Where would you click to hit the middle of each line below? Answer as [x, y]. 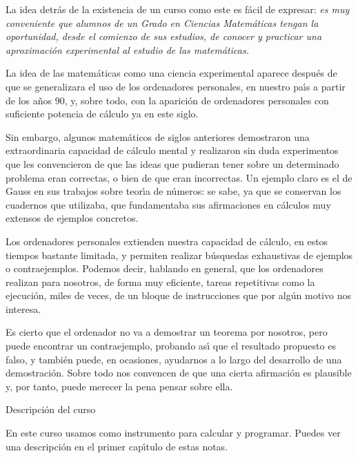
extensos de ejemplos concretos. [72, 218]
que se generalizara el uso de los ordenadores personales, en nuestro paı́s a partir [176, 86]
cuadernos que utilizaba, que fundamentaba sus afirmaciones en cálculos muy [168, 204]
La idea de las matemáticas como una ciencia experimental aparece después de [171, 73]
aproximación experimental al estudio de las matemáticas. [127, 49]
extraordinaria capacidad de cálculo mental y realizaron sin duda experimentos [172, 150]
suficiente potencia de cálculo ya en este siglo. [102, 114]
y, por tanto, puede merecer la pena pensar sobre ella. [119, 386]
